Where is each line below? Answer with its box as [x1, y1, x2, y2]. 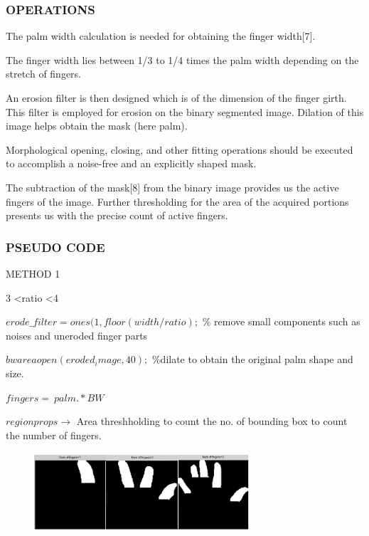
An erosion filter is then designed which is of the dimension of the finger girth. [6, 90, 347, 105]
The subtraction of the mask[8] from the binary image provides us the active [6, 179, 339, 194]
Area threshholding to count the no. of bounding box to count [76, 414, 348, 429]
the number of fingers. [6, 427, 102, 442]
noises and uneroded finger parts [6, 327, 148, 342]
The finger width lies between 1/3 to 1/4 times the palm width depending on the [6, 52, 359, 67]
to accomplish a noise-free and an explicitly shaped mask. [6, 156, 257, 171]
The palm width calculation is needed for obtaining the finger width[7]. [6, 28, 316, 43]
